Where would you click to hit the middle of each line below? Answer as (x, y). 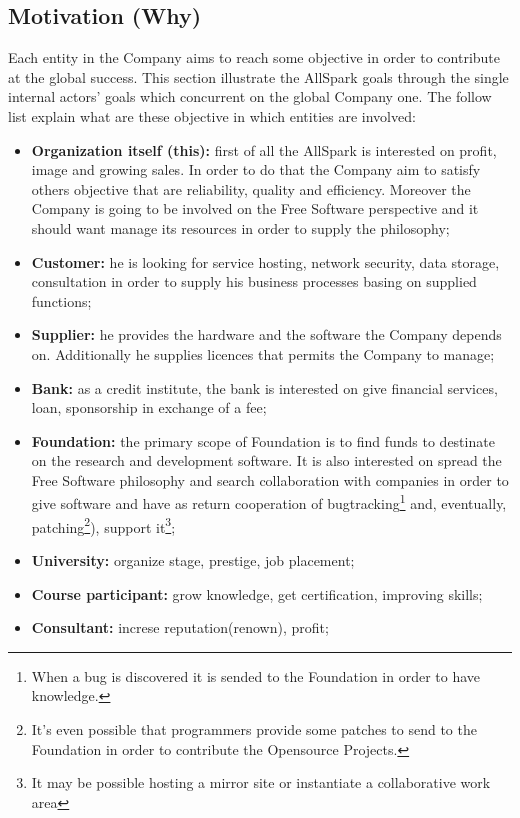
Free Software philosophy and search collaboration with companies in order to (270, 479)
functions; (61, 300)
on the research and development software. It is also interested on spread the (266, 460)
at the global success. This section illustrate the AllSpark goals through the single (258, 76)
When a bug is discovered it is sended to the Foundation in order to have (256, 675)
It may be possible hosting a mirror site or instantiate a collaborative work (261, 782)
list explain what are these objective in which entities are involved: (212, 115)
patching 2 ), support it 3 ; (103, 525)
